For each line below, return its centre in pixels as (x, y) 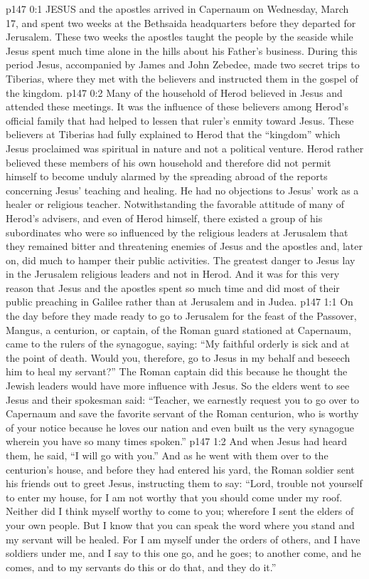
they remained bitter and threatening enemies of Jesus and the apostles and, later (184, 246)
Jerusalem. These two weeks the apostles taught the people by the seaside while (180, 37)
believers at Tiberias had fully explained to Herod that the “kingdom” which (173, 134)
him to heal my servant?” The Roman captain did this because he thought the (177, 371)
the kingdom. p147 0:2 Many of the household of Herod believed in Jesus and (174, 92)
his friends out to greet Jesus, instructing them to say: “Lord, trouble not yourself (184, 483)
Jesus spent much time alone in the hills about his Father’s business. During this (182, 50)
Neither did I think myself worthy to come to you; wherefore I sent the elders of (180, 511)
